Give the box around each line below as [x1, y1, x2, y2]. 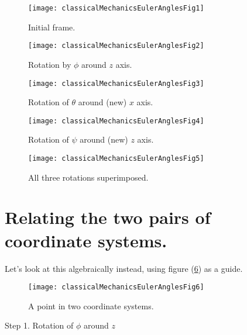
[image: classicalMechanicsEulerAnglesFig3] [28, 79, 204, 88]
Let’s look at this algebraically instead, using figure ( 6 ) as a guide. [5, 262, 243, 274]
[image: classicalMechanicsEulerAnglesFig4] [28, 116, 204, 125]
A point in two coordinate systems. [28, 299, 154, 312]
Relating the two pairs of [5, 205, 211, 229]
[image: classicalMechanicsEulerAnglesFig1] [28, 4, 204, 12]
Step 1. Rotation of [5, 319, 74, 331]
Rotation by [28, 58, 71, 70]
